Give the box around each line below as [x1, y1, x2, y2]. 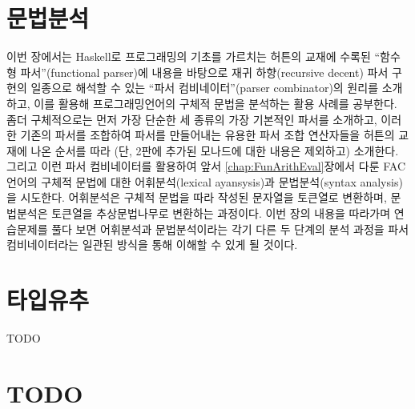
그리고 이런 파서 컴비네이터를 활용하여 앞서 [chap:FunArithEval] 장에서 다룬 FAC [6, 158, 405, 174]
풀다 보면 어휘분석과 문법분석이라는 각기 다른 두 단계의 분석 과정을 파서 [51, 220, 409, 237]
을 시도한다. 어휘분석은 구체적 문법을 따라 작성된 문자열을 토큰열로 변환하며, [6, 189, 387, 206]
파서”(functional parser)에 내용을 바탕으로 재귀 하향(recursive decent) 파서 [20, 63, 389, 80]
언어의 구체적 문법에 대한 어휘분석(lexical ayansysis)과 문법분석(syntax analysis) [6, 173, 403, 190]
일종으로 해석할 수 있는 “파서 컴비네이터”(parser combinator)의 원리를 [30, 79, 379, 96]
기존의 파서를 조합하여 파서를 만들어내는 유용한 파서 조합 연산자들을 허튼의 [20, 126, 395, 143]
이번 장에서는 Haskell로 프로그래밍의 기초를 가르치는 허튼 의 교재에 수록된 [6, 48, 371, 65]
